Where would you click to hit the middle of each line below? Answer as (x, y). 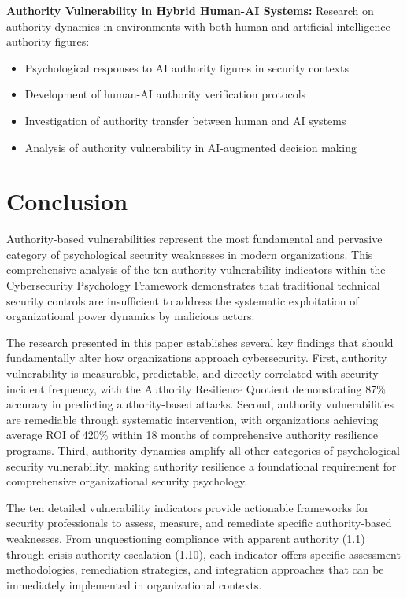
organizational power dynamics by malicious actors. (131, 316)
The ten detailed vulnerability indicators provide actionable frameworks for (188, 507)
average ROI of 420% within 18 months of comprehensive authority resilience (192, 435)
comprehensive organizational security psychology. (127, 481)
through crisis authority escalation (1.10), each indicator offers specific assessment (203, 554)
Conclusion (67, 201)
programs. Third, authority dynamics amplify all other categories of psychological (203, 450)
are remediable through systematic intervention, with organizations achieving (192, 419)
